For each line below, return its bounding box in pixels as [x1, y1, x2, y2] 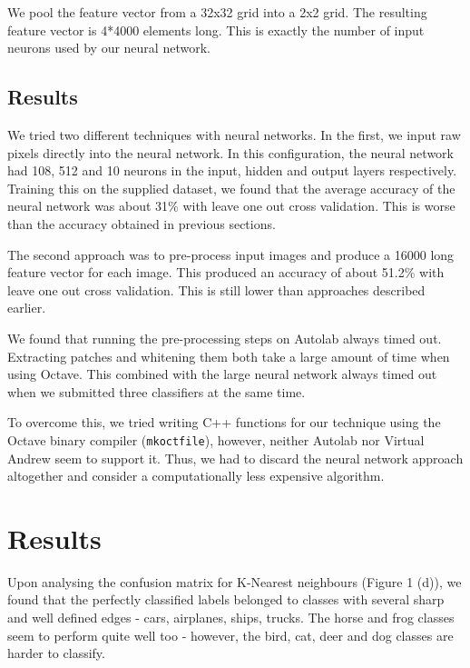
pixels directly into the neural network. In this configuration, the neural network [7, 143, 454, 162]
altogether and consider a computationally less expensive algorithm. [7, 466, 385, 485]
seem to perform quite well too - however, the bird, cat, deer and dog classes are [7, 625, 454, 644]
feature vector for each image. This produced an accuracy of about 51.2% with [7, 263, 445, 282]
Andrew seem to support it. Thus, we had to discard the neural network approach [7, 448, 464, 467]
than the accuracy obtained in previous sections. [7, 214, 276, 233]
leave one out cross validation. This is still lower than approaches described [7, 280, 426, 299]
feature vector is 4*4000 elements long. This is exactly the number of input [7, 20, 425, 39]
